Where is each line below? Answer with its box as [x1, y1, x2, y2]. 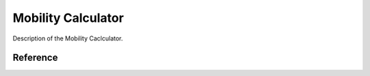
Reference [12, 52, 58, 64]
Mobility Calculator [12, 10, 124, 25]
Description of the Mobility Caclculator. [12, 34, 123, 42]
